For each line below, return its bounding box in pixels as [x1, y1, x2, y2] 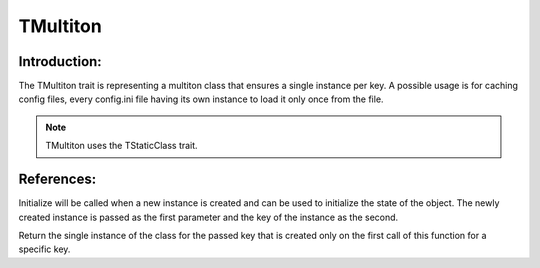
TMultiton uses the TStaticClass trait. [45, 140, 199, 152]
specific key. [18, 243, 71, 255]
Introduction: [18, 53, 102, 70]
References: [18, 171, 97, 188]
